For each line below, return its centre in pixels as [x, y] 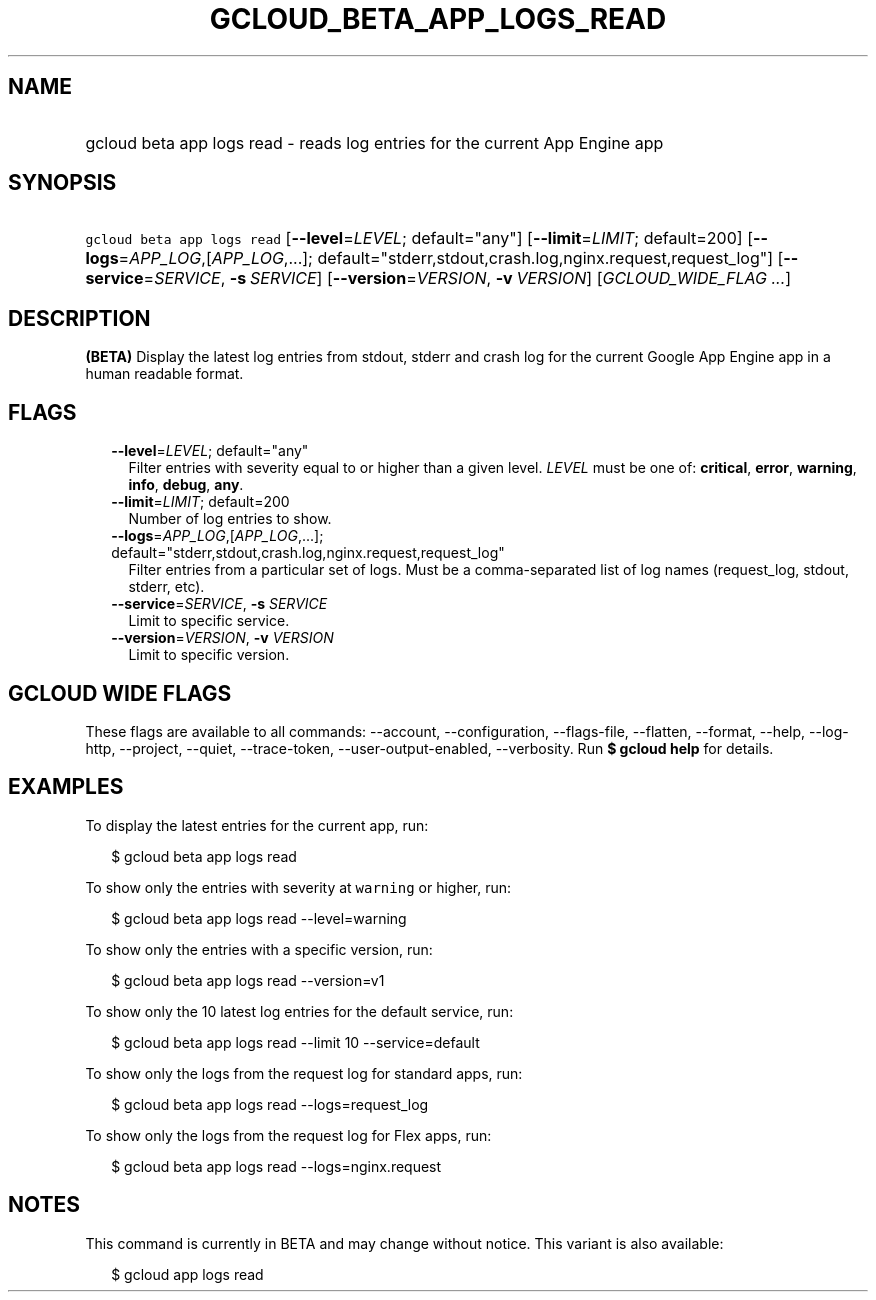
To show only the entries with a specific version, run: [259, 949]
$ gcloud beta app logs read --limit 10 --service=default [295, 1042]
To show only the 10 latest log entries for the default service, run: [299, 1011]
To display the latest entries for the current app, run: [257, 825]
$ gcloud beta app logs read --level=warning [259, 918]
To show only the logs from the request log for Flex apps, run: [288, 1135]
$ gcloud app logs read [187, 1274]
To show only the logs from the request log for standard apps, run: [304, 1073]
